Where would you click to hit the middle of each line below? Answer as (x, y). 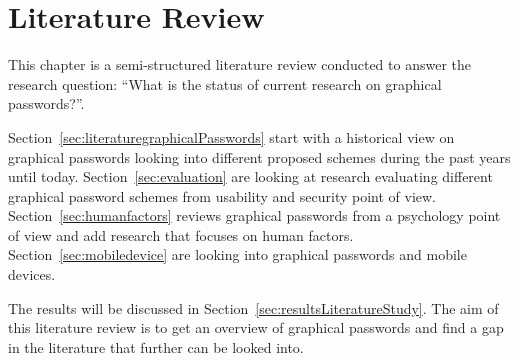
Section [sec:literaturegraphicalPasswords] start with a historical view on (231, 136)
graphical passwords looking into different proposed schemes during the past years (259, 156)
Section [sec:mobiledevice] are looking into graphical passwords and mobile (237, 254)
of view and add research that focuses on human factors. (181, 234)
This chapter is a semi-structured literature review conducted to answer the (240, 64)
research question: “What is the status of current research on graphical (225, 83)
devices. (32, 274)
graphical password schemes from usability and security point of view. (222, 195)
